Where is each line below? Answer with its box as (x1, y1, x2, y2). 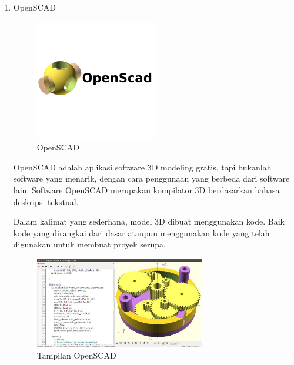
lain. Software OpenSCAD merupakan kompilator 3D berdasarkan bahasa (13, 184, 280, 196)
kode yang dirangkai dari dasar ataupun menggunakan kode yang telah (13, 226, 270, 239)
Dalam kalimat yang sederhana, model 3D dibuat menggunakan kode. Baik (13, 215, 285, 227)
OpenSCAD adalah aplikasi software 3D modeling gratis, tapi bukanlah (13, 160, 272, 173)
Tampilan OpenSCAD (36, 349, 116, 361)
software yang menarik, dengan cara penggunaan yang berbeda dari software (13, 172, 290, 185)
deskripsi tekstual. (13, 195, 79, 207)
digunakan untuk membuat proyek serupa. (13, 238, 166, 250)
